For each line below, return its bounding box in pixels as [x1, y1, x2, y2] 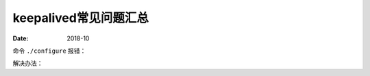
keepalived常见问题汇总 [12, 10, 149, 25]
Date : [12, 34, 29, 42]
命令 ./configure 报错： [12, 47, 86, 55]
